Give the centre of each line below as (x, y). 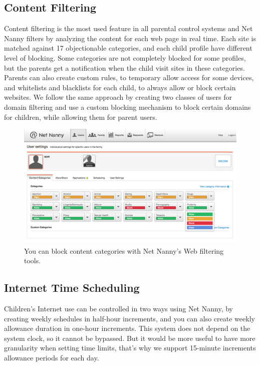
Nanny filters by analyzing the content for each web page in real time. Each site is (130, 38)
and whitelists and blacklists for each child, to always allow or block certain (120, 87)
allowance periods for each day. (52, 358)
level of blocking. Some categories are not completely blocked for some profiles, (125, 57)
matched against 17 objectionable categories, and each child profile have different (128, 48)
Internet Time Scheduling (72, 288)
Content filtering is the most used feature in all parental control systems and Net (128, 28)
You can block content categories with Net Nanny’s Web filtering (124, 250)
